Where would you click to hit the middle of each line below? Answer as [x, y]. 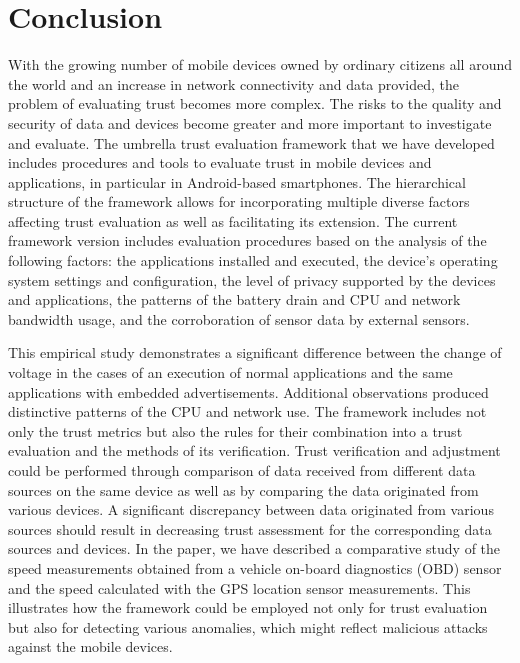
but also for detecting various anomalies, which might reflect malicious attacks [248, 626]
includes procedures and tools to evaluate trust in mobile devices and [220, 162]
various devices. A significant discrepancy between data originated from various [251, 509]
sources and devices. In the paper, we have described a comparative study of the [254, 548]
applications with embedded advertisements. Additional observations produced [248, 391]
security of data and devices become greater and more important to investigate [250, 122]
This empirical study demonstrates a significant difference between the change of [255, 352]
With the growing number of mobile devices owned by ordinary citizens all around [260, 64]
